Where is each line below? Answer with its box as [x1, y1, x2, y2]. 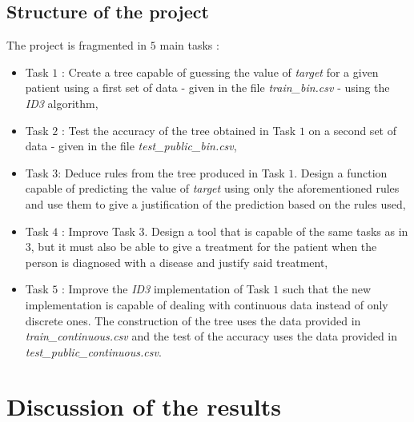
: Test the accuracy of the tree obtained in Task [61, 121, 296, 138]
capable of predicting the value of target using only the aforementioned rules [25, 180, 400, 197]
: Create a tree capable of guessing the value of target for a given [61, 63, 379, 80]
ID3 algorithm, [25, 94, 98, 111]
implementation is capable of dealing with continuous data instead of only [25, 296, 388, 313]
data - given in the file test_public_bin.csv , [25, 137, 237, 154]
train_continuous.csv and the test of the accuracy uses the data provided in [25, 328, 398, 344]
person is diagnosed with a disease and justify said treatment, [25, 253, 328, 270]
